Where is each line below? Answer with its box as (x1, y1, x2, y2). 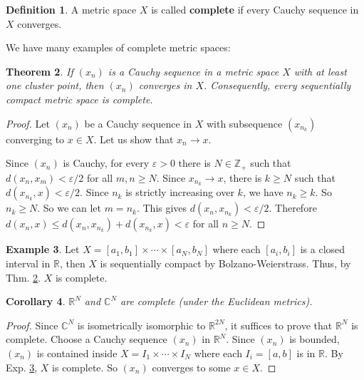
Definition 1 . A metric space (6, 2, 137, 16)
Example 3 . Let (6, 242, 80, 257)
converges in (138, 78, 192, 93)
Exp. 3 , (6, 359, 38, 374)
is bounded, (289, 332, 340, 346)
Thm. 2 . (6, 269, 41, 284)
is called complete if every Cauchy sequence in (151, 2, 359, 16)
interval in (6, 256, 51, 271)
